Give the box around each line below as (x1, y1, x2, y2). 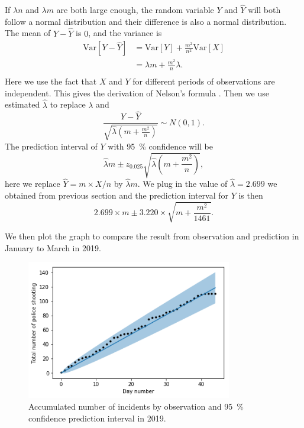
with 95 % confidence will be (108, 140, 214, 152)
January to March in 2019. (5, 241, 101, 254)
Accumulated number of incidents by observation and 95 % (28, 400, 244, 412)
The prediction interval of (5, 140, 98, 152)
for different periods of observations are (132, 75, 275, 87)
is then (238, 189, 263, 201)
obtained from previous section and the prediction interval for (5, 189, 228, 201)
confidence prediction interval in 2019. (28, 411, 166, 424)
